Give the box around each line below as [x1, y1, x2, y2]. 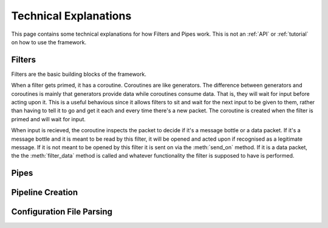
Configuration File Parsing [11, 207, 112, 217]
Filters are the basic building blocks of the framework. [11, 70, 147, 78]
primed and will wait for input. [11, 115, 86, 122]
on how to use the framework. [11, 38, 87, 45]
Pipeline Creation [11, 187, 78, 198]
